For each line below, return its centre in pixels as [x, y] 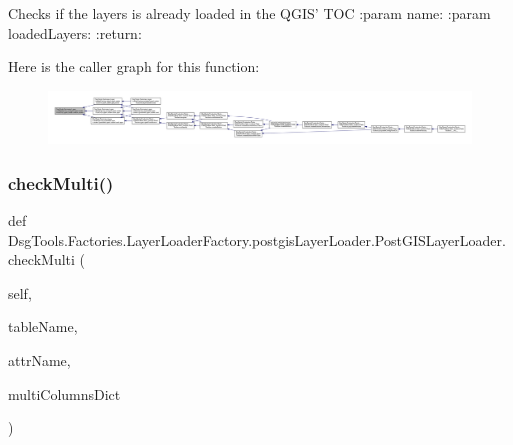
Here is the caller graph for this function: [134, 66]
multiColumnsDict [64, 393]
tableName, [43, 326]
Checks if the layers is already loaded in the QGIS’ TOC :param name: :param [249, 13]
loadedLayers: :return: [75, 32]
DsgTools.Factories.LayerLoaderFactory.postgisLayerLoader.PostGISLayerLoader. [257, 239]
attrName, [39, 359]
